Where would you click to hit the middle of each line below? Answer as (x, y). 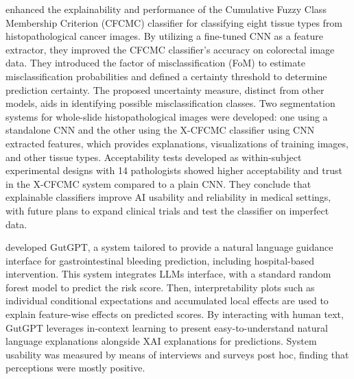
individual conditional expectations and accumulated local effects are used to (167, 301)
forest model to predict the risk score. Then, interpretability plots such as (160, 287)
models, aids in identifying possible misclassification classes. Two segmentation (170, 103)
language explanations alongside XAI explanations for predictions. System (161, 341)
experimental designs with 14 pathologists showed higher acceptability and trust (174, 170)
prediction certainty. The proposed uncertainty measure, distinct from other (165, 89)
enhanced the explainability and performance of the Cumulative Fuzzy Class (166, 9)
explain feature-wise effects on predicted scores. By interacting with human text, (175, 314)
